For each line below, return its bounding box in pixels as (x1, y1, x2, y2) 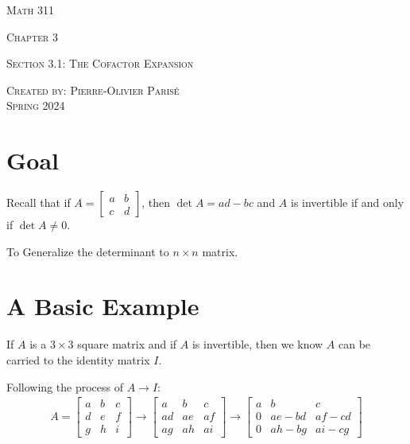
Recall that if (6, 194, 71, 211)
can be (338, 336, 371, 352)
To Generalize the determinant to (6, 243, 169, 259)
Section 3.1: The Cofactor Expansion (6, 55, 194, 72)
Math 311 (6, 2, 54, 18)
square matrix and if (77, 336, 177, 352)
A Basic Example (6, 290, 199, 322)
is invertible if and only (291, 194, 404, 211)
